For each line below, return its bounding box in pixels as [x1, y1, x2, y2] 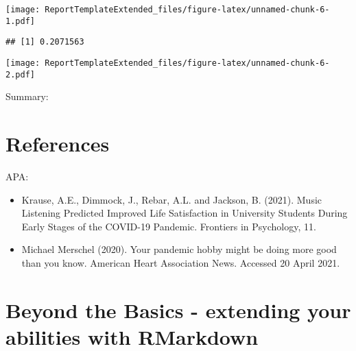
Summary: [5, 89, 49, 104]
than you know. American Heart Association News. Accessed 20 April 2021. [21, 255, 340, 269]
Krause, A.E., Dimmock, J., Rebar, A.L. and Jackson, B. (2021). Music [21, 192, 322, 206]
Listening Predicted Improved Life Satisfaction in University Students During [21, 206, 348, 220]
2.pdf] [5, 69, 35, 80]
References [5, 130, 110, 158]
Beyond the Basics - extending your [5, 295, 351, 324]
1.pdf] [5, 16, 35, 26]
